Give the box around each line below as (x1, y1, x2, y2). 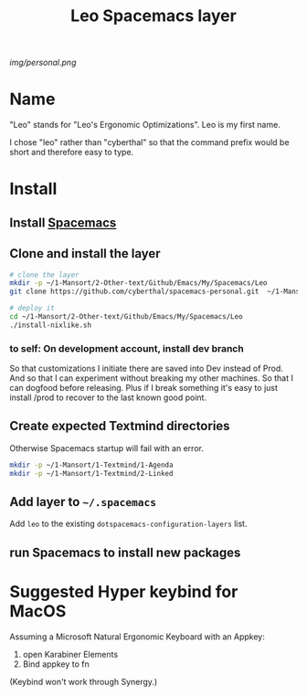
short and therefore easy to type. (9, 147, 134, 158)
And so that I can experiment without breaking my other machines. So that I (9, 373, 294, 384)
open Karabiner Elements (22, 649, 119, 659)
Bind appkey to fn (22, 659, 90, 670)
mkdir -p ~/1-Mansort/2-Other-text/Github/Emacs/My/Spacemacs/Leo (9, 279, 268, 288)
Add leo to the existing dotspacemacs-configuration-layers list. (9, 518, 248, 530)
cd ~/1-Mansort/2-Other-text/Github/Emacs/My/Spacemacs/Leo (9, 312, 244, 322)
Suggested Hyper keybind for (9, 582, 238, 603)
